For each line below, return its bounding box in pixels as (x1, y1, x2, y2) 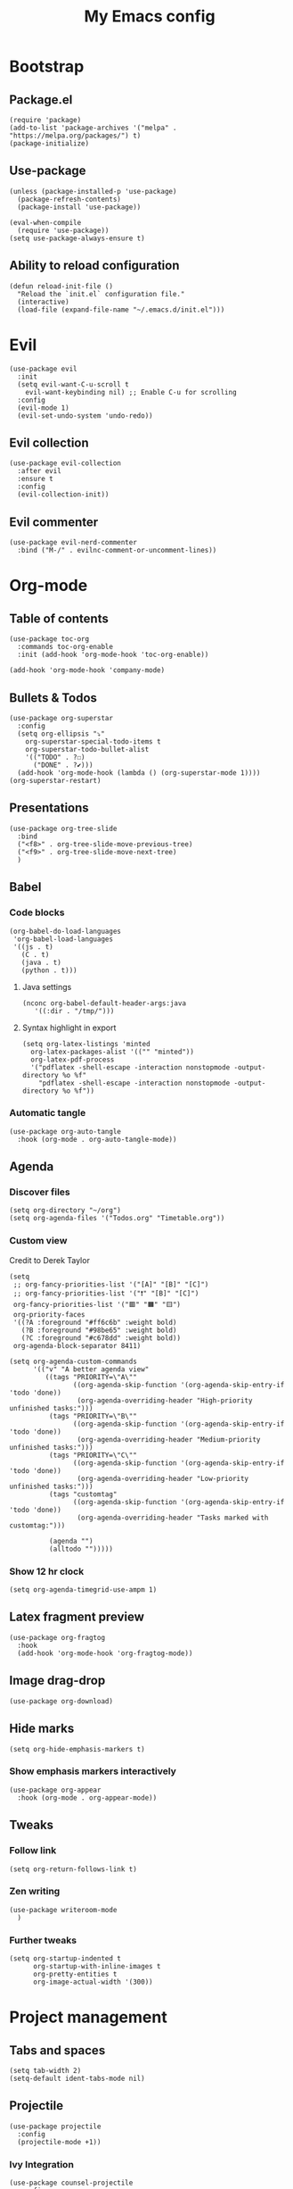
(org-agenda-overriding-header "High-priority (77, 1395, 253, 1405)
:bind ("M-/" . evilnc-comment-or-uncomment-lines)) (17, 546, 217, 555)
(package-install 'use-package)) (17, 203, 142, 212)
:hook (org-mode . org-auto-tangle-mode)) (17, 1135, 177, 1144)
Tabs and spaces (9, 2043, 106, 2058)
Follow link (9, 1844, 57, 1857)
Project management (9, 2007, 167, 2027)
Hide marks (9, 1721, 75, 1736)
